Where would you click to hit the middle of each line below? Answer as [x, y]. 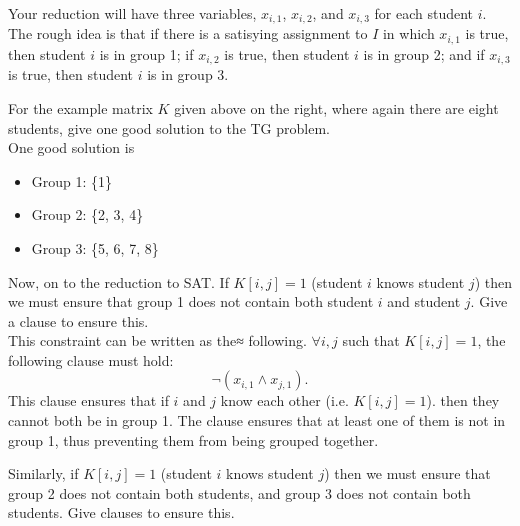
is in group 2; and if [424, 53]
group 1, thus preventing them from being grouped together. [193, 439]
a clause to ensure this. [78, 320]
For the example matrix [80, 107]
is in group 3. [188, 74]
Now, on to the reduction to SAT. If [118, 281]
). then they [463, 400]
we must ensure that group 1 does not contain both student [191, 301]
